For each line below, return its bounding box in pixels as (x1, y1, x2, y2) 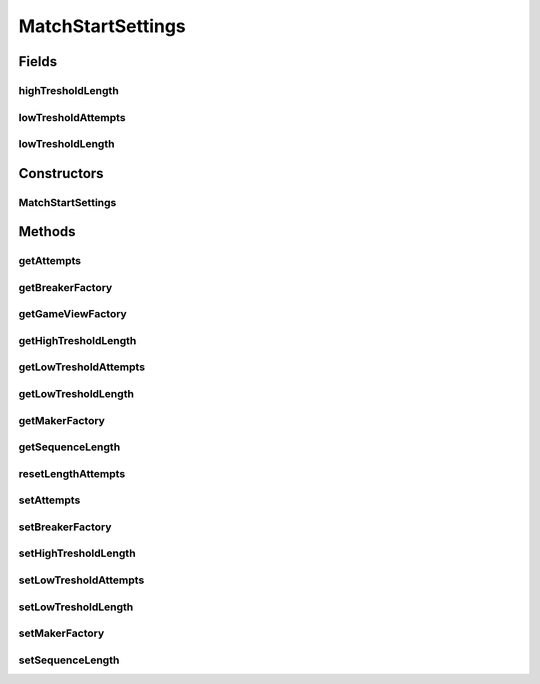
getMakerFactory (18, 413, 105, 427)
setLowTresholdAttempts (18, 573, 145, 587)
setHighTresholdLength (18, 546, 136, 560)
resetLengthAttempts (18, 466, 126, 480)
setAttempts (18, 493, 81, 507)
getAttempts (18, 254, 82, 268)
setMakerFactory (18, 626, 105, 640)
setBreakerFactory (18, 520, 112, 534)
